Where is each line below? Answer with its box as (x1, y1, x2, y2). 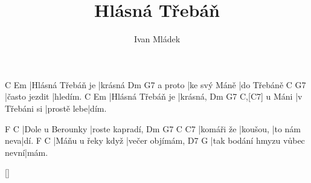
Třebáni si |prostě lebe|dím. (5, 101, 107, 114)
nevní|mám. (5, 146, 48, 158)
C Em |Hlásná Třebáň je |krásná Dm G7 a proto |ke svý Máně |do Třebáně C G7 (5, 78, 306, 91)
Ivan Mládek (133, 33, 181, 45)
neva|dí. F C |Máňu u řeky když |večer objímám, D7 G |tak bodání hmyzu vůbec (5, 134, 305, 147)
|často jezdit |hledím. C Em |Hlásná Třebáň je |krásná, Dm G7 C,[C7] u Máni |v (5, 90, 303, 103)
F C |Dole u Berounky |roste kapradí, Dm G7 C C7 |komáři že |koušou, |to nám (5, 122, 301, 135)
